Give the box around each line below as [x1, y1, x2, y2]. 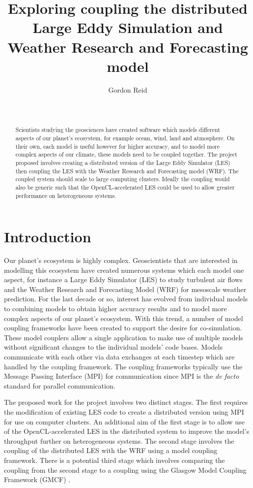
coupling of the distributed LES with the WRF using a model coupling [4, 445, 218, 455]
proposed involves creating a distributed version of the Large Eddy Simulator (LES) [15, 158, 230, 166]
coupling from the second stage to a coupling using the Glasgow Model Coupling [4, 464, 247, 475]
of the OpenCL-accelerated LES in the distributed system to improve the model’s [4, 426, 250, 436]
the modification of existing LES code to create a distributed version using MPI [4, 407, 244, 417]
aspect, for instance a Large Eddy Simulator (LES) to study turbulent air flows [4, 274, 243, 285]
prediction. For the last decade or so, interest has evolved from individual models [4, 293, 248, 304]
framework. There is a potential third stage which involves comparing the [4, 455, 225, 465]
